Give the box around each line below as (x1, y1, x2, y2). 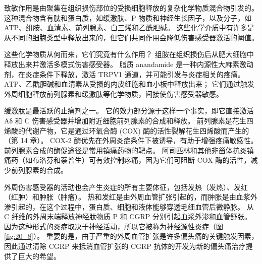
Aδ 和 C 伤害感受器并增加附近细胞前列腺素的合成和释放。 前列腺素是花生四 (4, 115, 253, 125)
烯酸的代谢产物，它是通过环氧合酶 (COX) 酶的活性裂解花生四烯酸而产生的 (4, 125, 249, 136)
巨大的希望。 (18, 250, 61, 261)
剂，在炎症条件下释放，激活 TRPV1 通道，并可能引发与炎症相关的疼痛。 (4, 69, 245, 79)
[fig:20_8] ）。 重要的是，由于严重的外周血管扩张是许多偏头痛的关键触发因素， (4, 231, 258, 241)
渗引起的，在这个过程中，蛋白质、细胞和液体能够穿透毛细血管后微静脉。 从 (4, 201, 254, 212)
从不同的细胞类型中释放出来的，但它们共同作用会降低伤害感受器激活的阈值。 (4, 32, 258, 42)
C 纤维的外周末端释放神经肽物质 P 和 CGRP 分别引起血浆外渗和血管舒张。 (4, 211, 251, 222)
